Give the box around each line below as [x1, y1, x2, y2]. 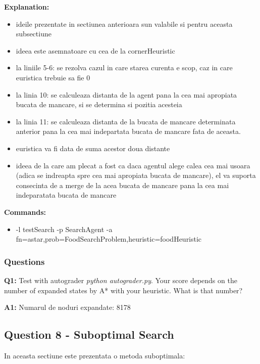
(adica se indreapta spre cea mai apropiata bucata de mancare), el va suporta [16, 170, 256, 180]
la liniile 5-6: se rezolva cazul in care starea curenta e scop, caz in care [16, 62, 233, 73]
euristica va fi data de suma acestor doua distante [16, 143, 170, 153]
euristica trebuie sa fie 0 [16, 72, 90, 82]
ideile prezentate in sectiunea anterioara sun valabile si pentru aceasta [16, 18, 233, 29]
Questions [4, 255, 45, 267]
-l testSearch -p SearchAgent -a [16, 223, 113, 234]
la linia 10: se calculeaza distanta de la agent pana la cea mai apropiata [16, 89, 237, 100]
